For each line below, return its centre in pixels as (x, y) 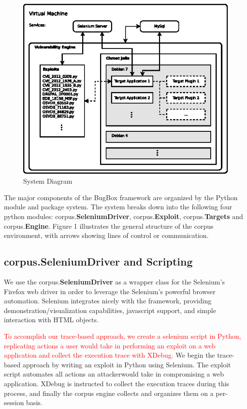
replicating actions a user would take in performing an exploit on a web (110, 345)
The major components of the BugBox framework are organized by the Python (121, 197)
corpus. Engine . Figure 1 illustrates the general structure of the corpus (109, 226)
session (14, 402)
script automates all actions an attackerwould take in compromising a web (114, 374)
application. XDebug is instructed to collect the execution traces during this (117, 383)
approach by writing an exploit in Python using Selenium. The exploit (127, 364)
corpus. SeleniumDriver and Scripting (98, 261)
